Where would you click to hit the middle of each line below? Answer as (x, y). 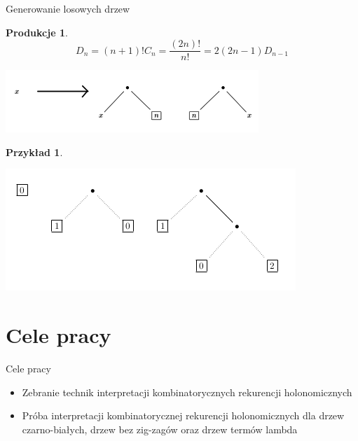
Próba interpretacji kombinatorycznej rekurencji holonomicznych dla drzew (183, 415)
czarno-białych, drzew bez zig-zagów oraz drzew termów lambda (160, 429)
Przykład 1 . (34, 152)
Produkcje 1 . (37, 32)
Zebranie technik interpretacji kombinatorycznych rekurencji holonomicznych (187, 392)
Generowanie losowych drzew (68, 8)
